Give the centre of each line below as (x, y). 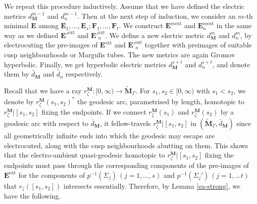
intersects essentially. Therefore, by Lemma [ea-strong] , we (152, 185)
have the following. (32, 196)
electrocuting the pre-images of (51, 45)
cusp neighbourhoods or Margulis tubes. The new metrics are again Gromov (120, 54)
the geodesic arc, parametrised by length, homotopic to (161, 101)
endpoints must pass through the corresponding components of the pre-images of (127, 165)
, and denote (231, 64)
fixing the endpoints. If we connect (94, 111)
